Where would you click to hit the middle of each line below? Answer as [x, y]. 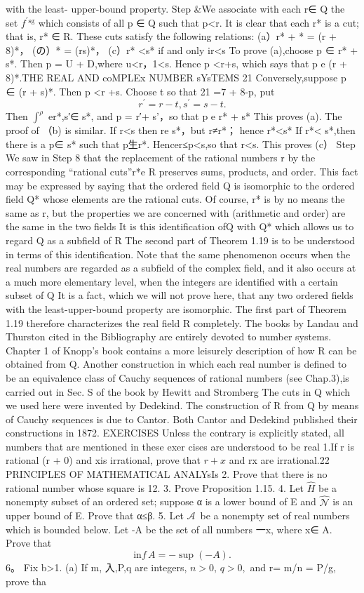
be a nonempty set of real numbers [275, 515]
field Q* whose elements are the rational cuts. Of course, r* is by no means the [175, 199]
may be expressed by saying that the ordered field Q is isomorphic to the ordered [180, 185]
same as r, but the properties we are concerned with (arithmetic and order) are [176, 212]
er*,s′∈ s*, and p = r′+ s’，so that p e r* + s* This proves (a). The [195, 116]
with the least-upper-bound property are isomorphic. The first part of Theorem [176, 308]
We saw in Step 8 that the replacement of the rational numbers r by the [161, 158]
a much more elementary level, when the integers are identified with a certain [172, 281]
